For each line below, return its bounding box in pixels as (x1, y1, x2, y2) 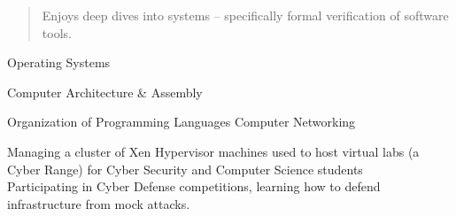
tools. (42, 23, 72, 42)
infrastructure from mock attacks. (7, 194, 190, 212)
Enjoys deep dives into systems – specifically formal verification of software (42, 6, 449, 24)
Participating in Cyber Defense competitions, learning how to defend (7, 177, 381, 196)
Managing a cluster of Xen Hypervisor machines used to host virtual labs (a (7, 142, 420, 160)
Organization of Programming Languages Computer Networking (7, 112, 356, 131)
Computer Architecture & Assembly (7, 82, 203, 101)
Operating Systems (7, 53, 111, 72)
